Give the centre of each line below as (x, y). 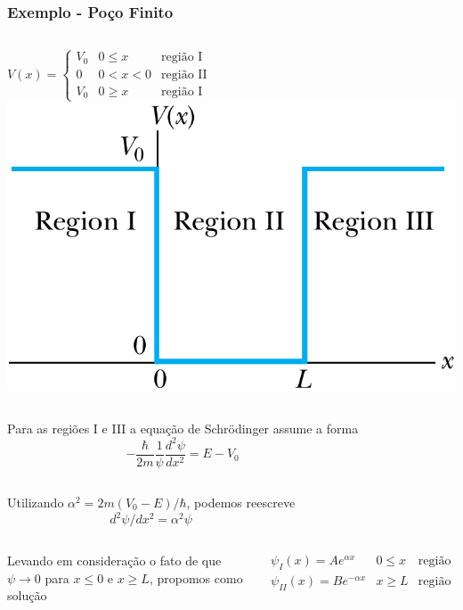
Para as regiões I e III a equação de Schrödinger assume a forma (183, 428)
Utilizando (36, 502)
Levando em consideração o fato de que (114, 561)
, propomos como (196, 577)
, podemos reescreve (241, 502)
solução (27, 595)
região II (184, 74)
